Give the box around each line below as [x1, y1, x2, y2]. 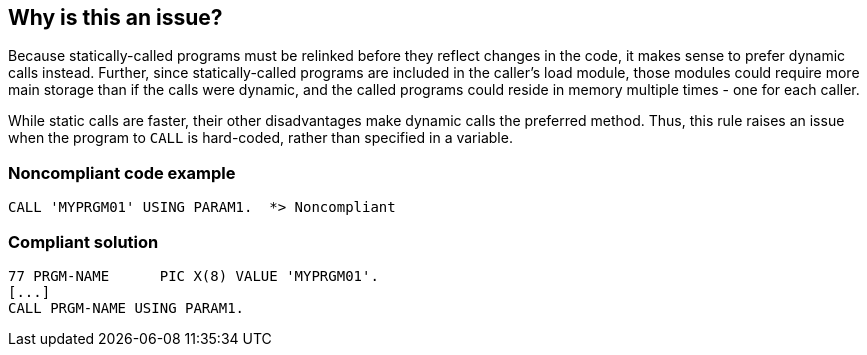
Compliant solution [8, 231, 159, 252]
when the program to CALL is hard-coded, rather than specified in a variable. [8, 129, 513, 147]
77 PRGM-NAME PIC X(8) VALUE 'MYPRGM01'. [8, 267, 379, 284]
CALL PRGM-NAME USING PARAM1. [8, 299, 245, 316]
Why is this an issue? [8, 5, 223, 30]
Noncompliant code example [8, 162, 236, 183]
